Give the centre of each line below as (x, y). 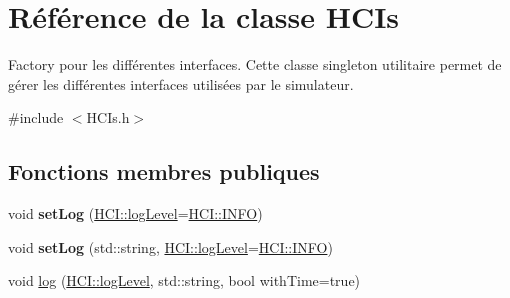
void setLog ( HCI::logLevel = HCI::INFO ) (135, 213)
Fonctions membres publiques (164, 171)
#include (36, 117)
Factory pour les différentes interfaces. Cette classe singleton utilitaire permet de (255, 64)
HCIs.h (108, 117)
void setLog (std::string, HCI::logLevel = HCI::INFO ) (170, 246)
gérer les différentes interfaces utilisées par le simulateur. (181, 83)
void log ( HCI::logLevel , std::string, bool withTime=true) (184, 280)
